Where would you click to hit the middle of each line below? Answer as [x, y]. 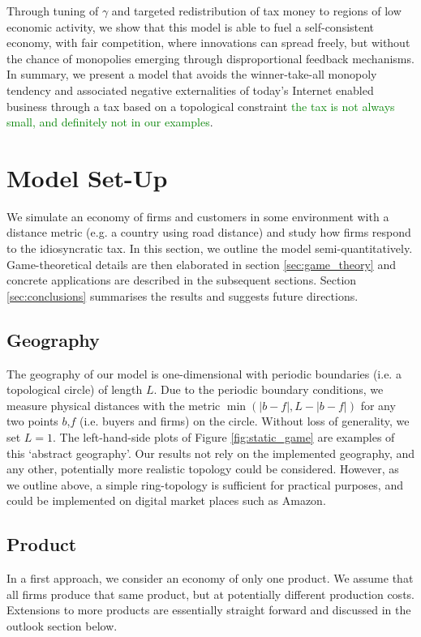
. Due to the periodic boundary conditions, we [268, 389]
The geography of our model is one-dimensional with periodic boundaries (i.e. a [204, 373]
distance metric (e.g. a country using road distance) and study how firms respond [209, 232]
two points [32, 421]
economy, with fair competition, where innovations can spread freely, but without [208, 43]
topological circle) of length [75, 389]
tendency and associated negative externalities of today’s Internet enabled [190, 90]
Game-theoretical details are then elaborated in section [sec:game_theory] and [201, 264]
